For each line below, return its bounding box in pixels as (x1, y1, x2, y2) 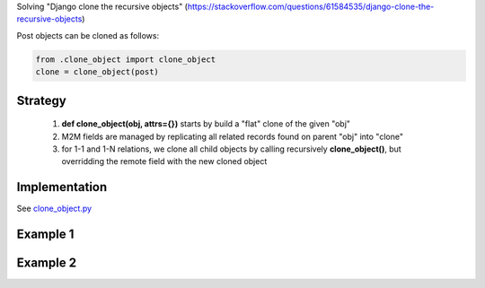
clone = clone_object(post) (35, 67, 159, 77)
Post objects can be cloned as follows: (16, 30, 160, 40)
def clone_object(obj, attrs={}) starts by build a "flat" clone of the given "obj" (61, 118, 350, 129)
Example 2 (16, 256, 76, 271)
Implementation (16, 179, 108, 195)
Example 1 (16, 227, 75, 242)
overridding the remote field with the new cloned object (61, 156, 268, 167)
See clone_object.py (16, 203, 93, 214)
